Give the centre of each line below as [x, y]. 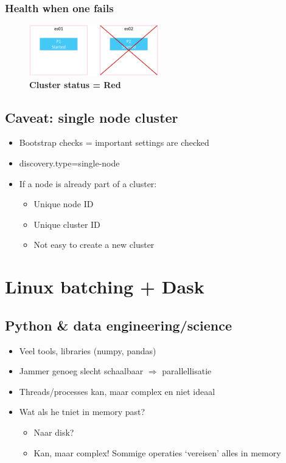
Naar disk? [54, 432]
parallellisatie [187, 371]
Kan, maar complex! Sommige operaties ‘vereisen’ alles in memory [157, 452]
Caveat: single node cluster [92, 117]
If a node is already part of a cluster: [88, 183]
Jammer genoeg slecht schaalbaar [81, 371]
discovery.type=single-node [69, 163]
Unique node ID [64, 204]
